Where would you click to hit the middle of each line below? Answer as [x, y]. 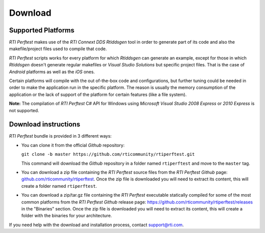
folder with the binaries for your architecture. [67, 216]
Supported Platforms [42, 30]
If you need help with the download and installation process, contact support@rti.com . [96, 225]
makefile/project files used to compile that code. [58, 49]
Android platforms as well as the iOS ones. [52, 72]
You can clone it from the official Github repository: [73, 145]
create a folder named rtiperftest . [59, 186]
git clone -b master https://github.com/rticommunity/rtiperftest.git [108, 154]
